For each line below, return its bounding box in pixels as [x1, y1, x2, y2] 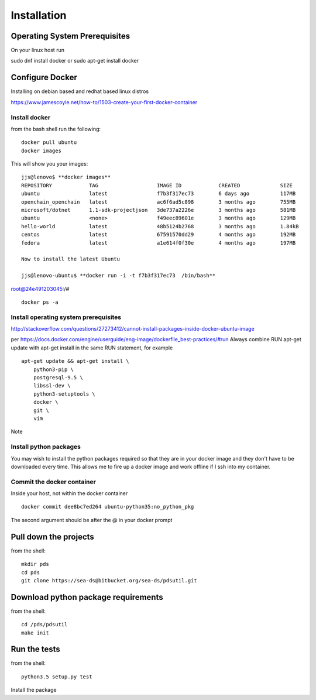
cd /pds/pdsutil [21, 621, 68, 628]
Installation [11, 9, 67, 22]
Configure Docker [11, 73, 77, 83]
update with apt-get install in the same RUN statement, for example [11, 344, 173, 351]
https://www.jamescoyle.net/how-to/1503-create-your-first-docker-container [11, 98, 198, 105]
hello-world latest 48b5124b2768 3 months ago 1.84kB [21, 223, 299, 229]
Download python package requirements [11, 592, 163, 602]
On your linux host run [11, 47, 64, 54]
